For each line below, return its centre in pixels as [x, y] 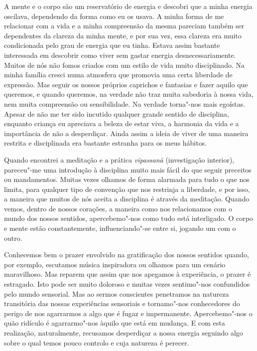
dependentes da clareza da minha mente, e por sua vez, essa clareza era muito [123, 35]
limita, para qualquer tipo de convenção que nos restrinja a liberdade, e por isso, [127, 189]
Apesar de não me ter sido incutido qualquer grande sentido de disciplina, [117, 113]
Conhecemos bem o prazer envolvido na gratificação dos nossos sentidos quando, [127, 255]
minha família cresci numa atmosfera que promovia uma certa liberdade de [118, 75]
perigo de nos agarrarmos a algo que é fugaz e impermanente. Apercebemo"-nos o [128, 313]
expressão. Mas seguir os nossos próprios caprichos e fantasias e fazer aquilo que [126, 84]
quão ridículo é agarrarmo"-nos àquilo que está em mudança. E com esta [115, 323]
